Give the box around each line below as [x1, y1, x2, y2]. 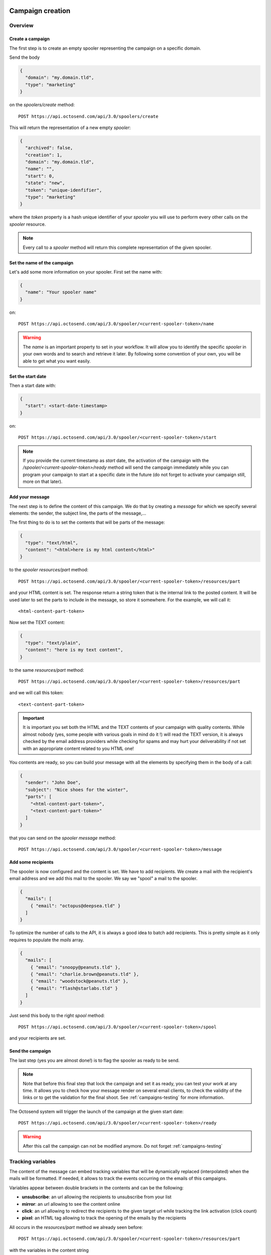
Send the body [9, 54, 40, 60]
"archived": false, [25, 145, 73, 151]
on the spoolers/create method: [9, 102, 75, 108]
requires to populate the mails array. [9, 937, 84, 943]
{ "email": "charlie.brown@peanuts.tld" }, [30, 971, 139, 977]
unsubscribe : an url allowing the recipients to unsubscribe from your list [22, 1194, 172, 1200]
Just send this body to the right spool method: [9, 1012, 105, 1019]
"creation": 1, [25, 152, 63, 158]
